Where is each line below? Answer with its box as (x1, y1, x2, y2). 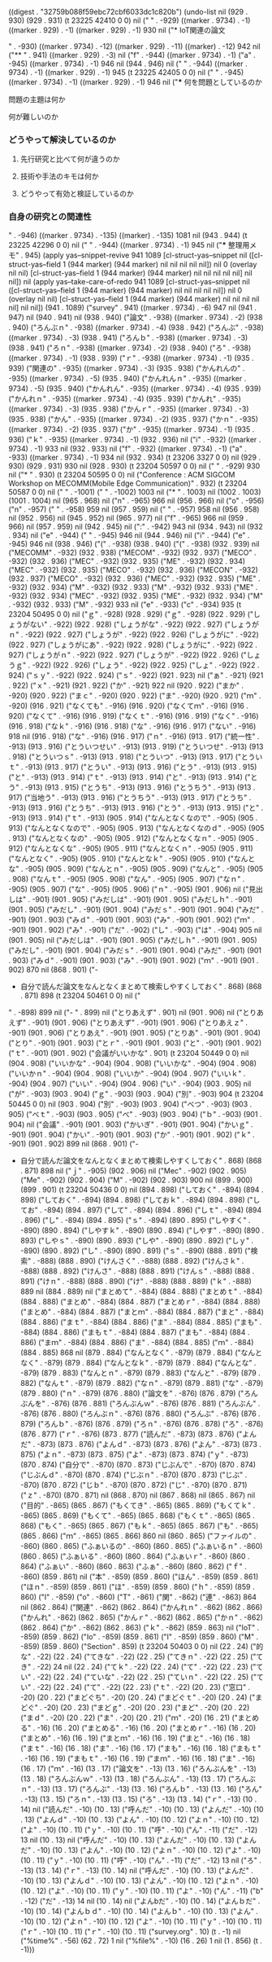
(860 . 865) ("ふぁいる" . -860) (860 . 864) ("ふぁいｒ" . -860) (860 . (19, 1551, 250, 1561)
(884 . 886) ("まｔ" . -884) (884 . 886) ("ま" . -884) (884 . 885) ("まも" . (19, 1317, 262, 1326)
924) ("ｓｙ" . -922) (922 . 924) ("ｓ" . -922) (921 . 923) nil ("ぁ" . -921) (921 (8, 670, 264, 680)
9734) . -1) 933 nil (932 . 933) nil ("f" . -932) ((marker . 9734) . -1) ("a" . (8, 443, 247, 453)
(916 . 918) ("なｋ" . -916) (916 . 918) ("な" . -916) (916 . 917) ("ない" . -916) (8, 721, 257, 731)
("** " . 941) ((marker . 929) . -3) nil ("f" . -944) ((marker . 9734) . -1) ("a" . (8, 51, 256, 59)
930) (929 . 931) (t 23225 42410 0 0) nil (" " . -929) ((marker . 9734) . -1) (8, 15, 251, 25)
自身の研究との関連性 (8, 211, 92, 222)
